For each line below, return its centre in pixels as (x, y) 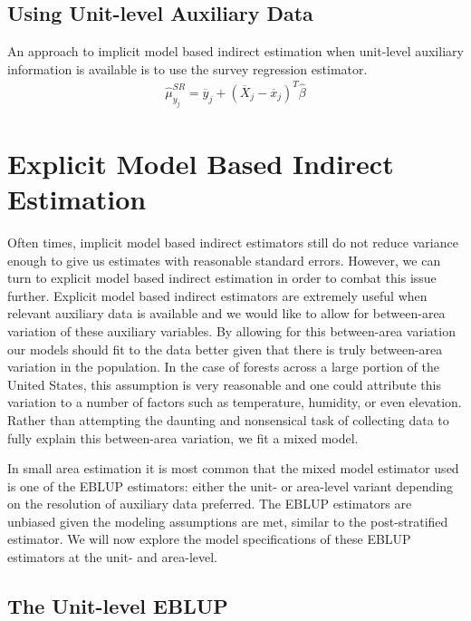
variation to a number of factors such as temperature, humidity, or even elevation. (235, 402)
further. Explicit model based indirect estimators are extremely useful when (217, 295)
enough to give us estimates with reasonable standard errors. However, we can (224, 260)
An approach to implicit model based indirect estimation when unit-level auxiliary (235, 51)
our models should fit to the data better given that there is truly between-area (225, 349)
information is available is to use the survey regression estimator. (187, 68)
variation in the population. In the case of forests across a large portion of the (223, 367)
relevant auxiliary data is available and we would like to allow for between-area (226, 313)
